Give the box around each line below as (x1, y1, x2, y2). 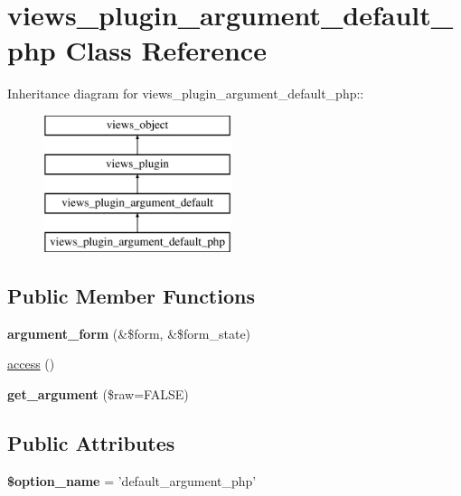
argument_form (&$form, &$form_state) (7, 323, 251, 342)
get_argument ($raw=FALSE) (7, 385, 189, 404)
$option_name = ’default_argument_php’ (7, 471, 257, 490)
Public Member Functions (7, 282, 255, 310)
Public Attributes (7, 429, 175, 457)
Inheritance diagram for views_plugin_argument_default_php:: (7, 84, 364, 103)
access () (7, 354, 55, 373)
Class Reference (65, 32, 267, 69)
